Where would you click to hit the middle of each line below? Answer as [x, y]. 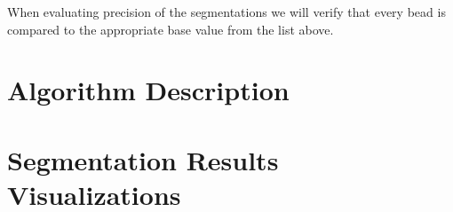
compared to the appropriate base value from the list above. [171, 29]
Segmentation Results [143, 159]
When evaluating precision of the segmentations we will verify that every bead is [226, 12]
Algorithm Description [148, 90]
